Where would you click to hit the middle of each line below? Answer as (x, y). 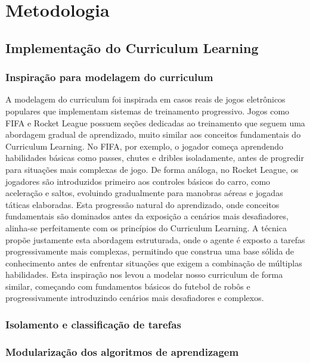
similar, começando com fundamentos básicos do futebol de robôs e (128, 286)
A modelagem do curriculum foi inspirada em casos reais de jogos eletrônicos (145, 99)
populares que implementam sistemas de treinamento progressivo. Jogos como (148, 111)
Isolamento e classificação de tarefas (93, 324)
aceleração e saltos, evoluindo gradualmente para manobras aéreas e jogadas (144, 193)
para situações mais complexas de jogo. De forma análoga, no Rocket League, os (152, 169)
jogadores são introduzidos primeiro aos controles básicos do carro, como (138, 181)
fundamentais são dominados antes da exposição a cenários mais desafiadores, (147, 216)
